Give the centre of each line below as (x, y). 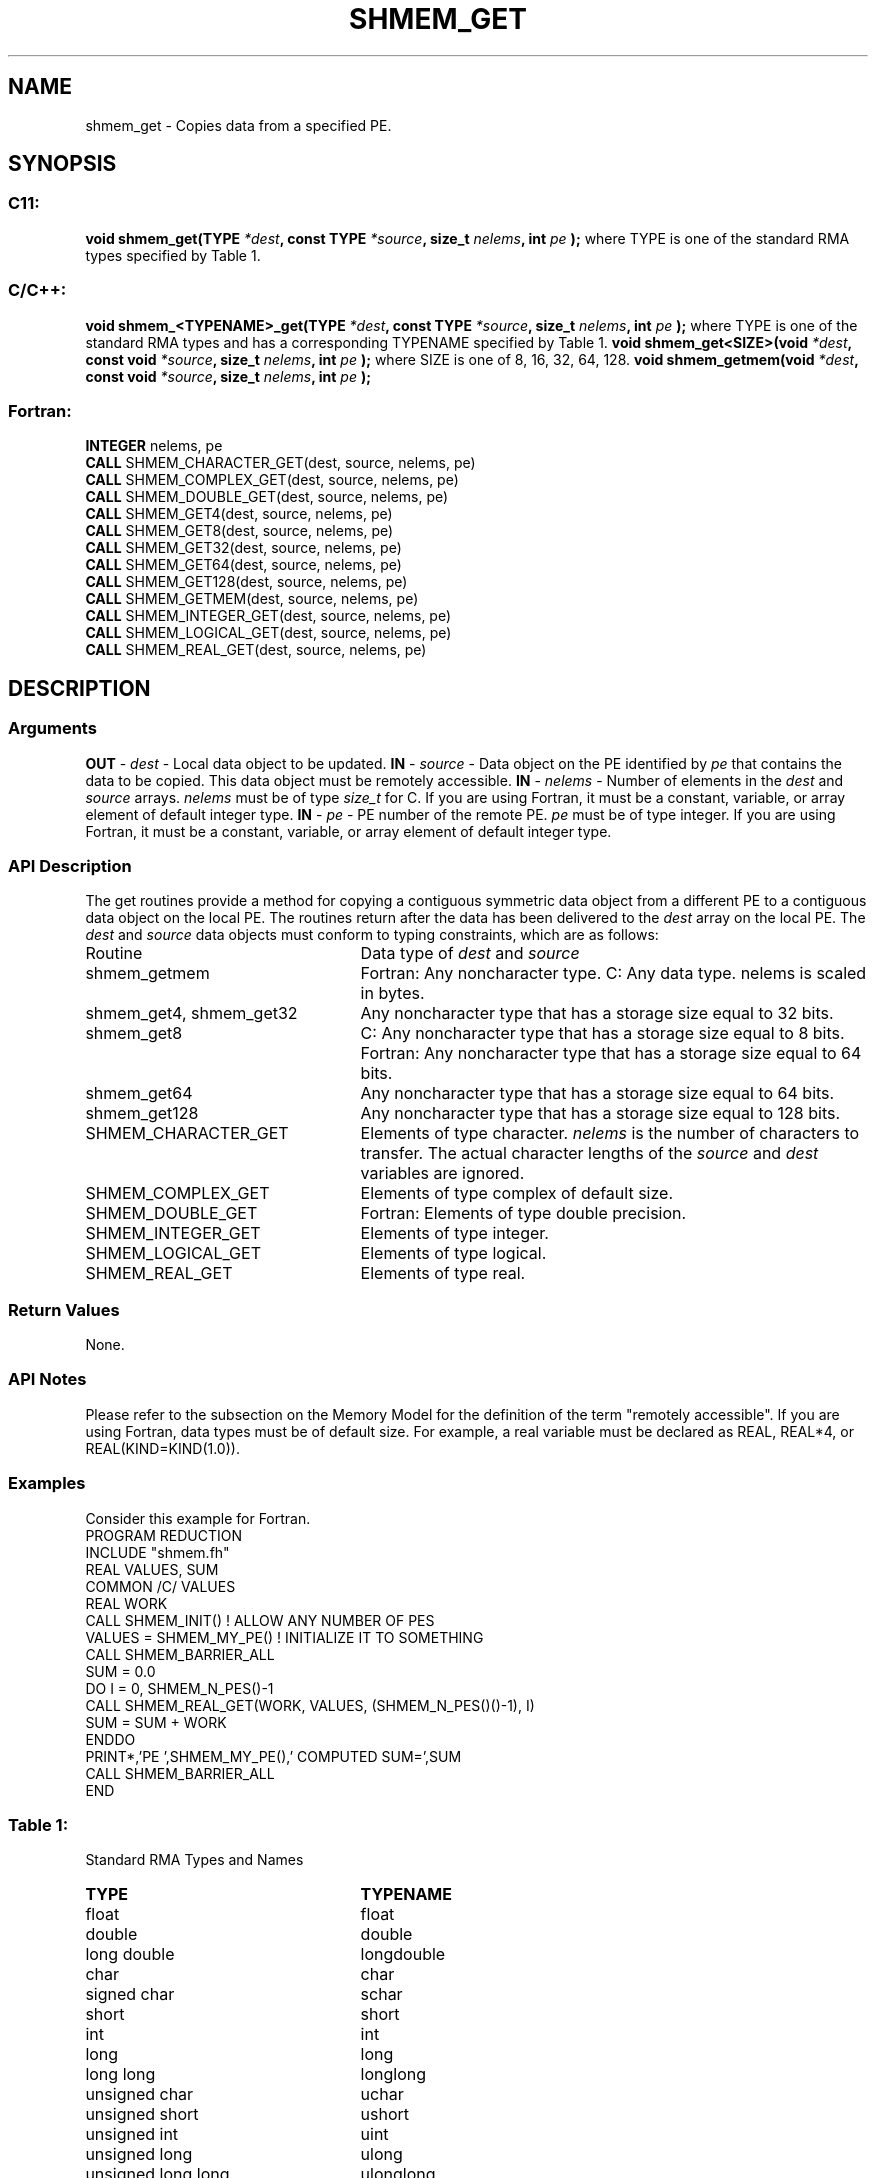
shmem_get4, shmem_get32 (191, 1013)
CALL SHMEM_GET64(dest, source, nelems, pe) (243, 565)
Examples (47, 1483)
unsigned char (139, 2094)
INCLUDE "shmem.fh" (157, 1552)
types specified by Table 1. (173, 255)
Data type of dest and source (470, 953)
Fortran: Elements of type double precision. (523, 1213)
